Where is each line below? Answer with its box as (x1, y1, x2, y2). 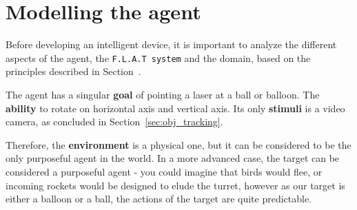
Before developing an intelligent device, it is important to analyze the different (6, 37, 337, 52)
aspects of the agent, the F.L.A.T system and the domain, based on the (6, 50, 311, 65)
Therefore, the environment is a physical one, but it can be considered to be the (6, 137, 351, 151)
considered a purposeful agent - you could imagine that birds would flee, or (6, 164, 323, 178)
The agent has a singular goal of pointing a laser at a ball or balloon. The (6, 87, 320, 101)
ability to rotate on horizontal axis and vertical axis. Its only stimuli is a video (6, 101, 345, 115)
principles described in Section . (6, 64, 141, 78)
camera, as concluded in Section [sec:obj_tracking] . (6, 114, 223, 129)
